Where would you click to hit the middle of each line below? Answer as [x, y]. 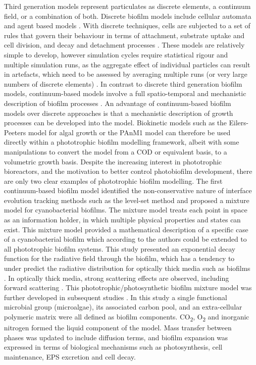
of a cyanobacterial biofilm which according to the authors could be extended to [126, 239]
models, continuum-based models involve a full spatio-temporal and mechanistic [125, 93]
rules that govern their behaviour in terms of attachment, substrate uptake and [124, 35]
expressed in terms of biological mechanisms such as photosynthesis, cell [113, 347]
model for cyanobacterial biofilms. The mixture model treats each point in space [126, 210]
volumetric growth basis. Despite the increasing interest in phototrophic [113, 161]
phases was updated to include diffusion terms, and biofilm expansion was [116, 337]
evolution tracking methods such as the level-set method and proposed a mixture [127, 200]
